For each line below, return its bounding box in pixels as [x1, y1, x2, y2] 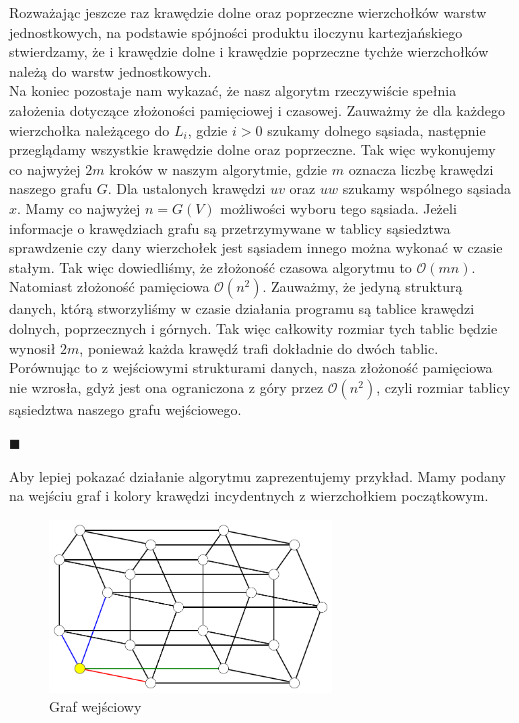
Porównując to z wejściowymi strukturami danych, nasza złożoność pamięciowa [9, 357, 493, 378]
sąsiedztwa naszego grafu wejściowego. [9, 398, 242, 419]
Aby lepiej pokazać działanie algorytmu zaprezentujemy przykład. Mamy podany [9, 465, 506, 486]
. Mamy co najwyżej [17, 197, 141, 218]
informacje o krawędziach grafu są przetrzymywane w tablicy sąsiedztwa [9, 217, 451, 238]
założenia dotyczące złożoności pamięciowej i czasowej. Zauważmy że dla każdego [9, 99, 505, 120]
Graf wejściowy [49, 696, 142, 717]
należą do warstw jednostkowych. [9, 60, 212, 81]
